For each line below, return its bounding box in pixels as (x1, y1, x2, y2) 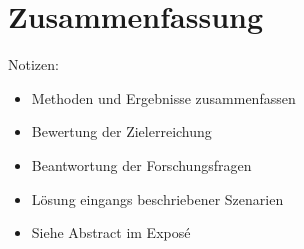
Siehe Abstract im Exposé (31, 222, 191, 243)
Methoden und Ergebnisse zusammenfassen (31, 87, 296, 108)
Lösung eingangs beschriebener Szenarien (31, 188, 284, 209)
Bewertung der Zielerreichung (31, 121, 212, 142)
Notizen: (8, 54, 59, 75)
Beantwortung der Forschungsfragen (31, 154, 252, 175)
